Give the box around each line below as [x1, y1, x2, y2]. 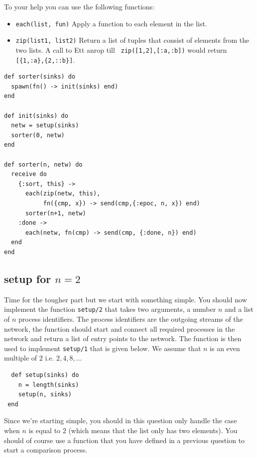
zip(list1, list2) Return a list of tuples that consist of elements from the [15, 35, 250, 45]
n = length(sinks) [18, 381, 79, 388]
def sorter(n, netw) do [4, 161, 83, 168]
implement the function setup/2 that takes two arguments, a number [4, 304, 216, 314]
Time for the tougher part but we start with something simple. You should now [4, 294, 247, 304]
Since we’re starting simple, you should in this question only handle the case [4, 415, 237, 426]
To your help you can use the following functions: [4, 1, 154, 11]
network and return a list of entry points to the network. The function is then [4, 333, 242, 344]
